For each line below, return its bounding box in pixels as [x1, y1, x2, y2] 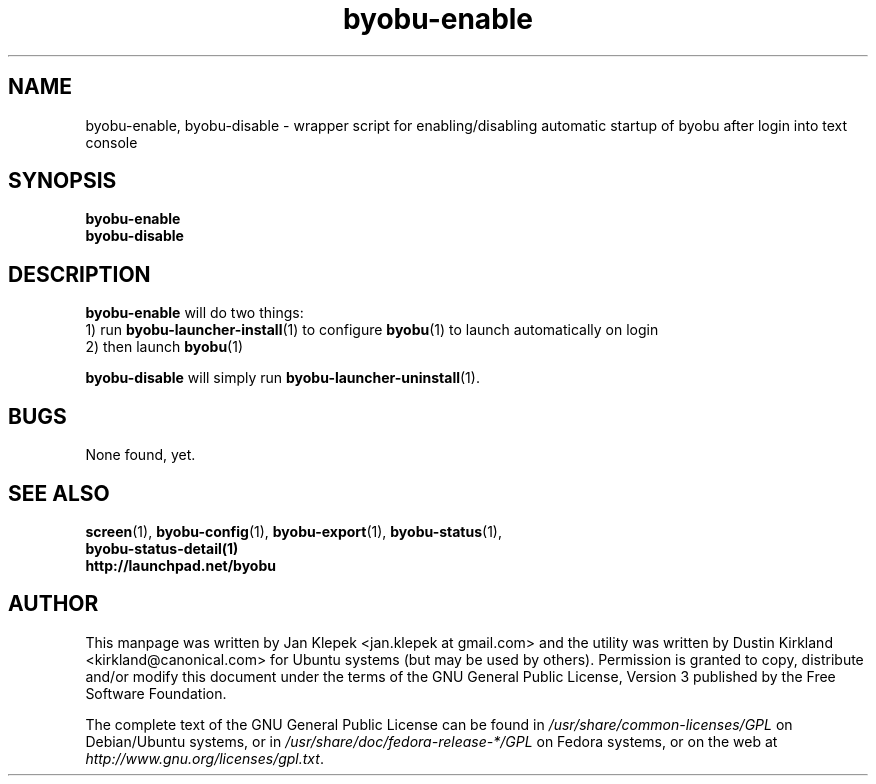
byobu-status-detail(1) [85, 539, 239, 557]
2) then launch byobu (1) [85, 338, 244, 356]
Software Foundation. [85, 684, 227, 702]
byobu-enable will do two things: [85, 304, 304, 322]
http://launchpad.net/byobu [85, 556, 276, 574]
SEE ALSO [8, 480, 110, 506]
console [85, 133, 138, 151]
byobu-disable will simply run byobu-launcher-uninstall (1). [85, 369, 480, 387]
